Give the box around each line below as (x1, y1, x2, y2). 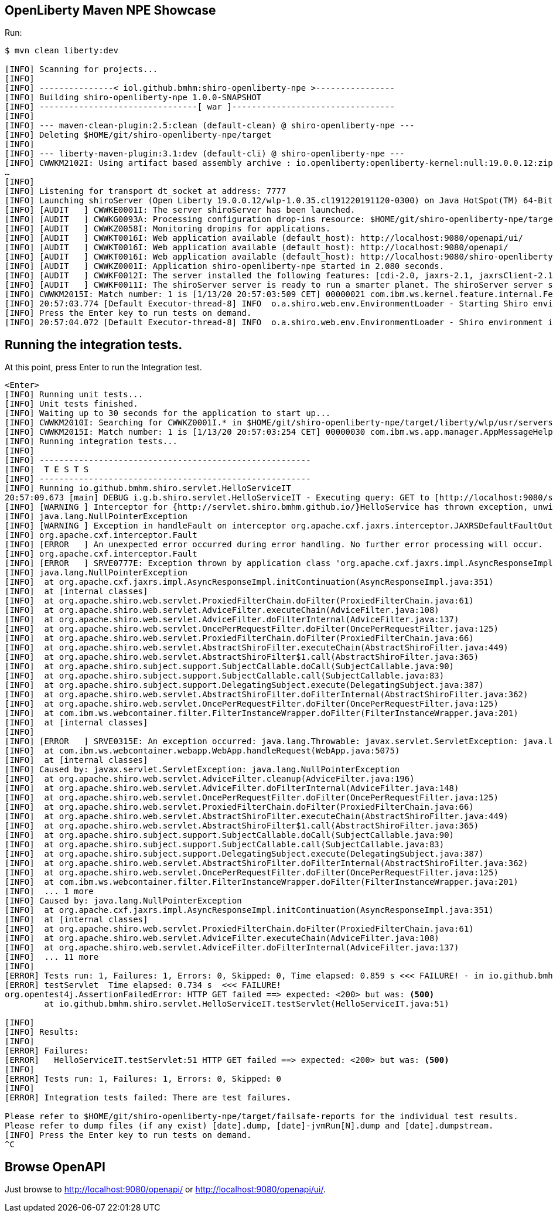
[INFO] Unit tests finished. (5, 399, 138, 409)
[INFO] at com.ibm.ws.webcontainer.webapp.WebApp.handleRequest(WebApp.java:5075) (5, 746, 400, 756)
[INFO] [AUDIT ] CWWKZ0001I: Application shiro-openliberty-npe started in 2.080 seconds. (5, 261, 445, 271)
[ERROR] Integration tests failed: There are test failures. (5, 1093, 291, 1103)
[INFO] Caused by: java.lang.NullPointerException (5, 896, 242, 906)
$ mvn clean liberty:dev (5, 46, 118, 56)
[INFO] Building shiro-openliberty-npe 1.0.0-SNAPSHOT (5, 93, 262, 103)
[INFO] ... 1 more (5, 887, 94, 896)
